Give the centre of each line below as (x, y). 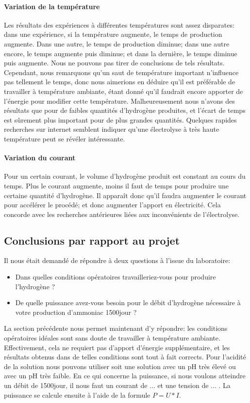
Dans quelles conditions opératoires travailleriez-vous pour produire (116, 277)
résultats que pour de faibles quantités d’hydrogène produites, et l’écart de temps (125, 110)
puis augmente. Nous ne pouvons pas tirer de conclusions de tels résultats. (114, 63)
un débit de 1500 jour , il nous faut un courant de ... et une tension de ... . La (117, 385)
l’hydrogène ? (35, 286)
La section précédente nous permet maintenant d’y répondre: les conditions (116, 328)
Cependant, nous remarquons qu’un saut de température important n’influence (121, 72)
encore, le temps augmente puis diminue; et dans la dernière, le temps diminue (121, 53)
